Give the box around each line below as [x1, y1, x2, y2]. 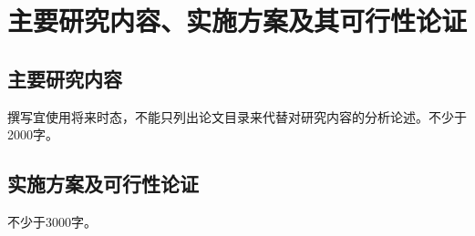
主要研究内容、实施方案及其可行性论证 [7, 2, 468, 39]
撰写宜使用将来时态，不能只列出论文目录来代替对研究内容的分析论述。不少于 [7, 107, 467, 126]
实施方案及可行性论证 [7, 169, 199, 198]
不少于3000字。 [7, 211, 97, 231]
